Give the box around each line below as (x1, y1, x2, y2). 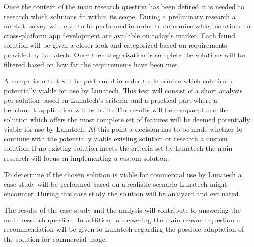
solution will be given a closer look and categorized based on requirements (4, 40, 227, 50)
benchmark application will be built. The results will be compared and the (4, 104, 229, 114)
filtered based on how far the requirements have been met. (4, 59, 180, 69)
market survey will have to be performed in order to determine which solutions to (4, 21, 250, 31)
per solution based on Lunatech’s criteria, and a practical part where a (4, 95, 218, 105)
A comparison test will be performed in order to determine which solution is (4, 76, 234, 86)
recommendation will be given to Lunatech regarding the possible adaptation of (4, 224, 244, 234)
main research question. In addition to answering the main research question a (4, 214, 240, 224)
